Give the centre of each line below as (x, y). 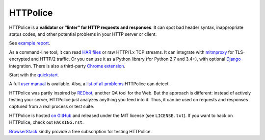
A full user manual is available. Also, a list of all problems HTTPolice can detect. (90, 84)
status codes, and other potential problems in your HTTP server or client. (83, 34)
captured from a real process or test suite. (52, 106)
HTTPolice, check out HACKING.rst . (46, 122)
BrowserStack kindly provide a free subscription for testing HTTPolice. (80, 131)
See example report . (30, 43)
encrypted (20, 59)
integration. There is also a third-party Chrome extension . (67, 66)
